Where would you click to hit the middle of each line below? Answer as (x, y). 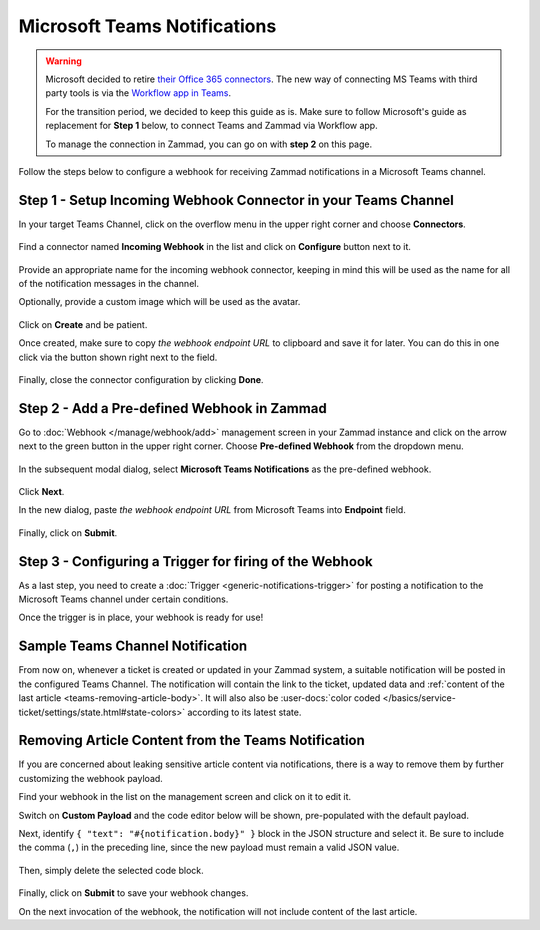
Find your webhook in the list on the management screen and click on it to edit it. (185, 797)
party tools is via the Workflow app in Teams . (138, 93)
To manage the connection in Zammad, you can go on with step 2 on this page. (209, 144)
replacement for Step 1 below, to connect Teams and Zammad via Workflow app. (212, 126)
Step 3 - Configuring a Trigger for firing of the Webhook (196, 561)
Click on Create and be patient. (83, 324)
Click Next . (41, 491)
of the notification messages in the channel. (109, 283)
